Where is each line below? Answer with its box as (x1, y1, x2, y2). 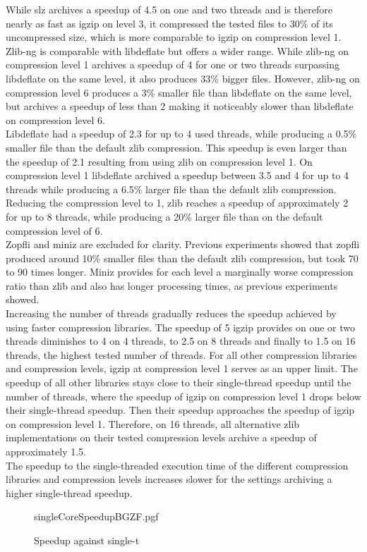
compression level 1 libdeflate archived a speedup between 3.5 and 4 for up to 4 (6, 168, 349, 183)
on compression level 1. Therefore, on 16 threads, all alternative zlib (6, 416, 300, 431)
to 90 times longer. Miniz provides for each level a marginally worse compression (6, 264, 354, 279)
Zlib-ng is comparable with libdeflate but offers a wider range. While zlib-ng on (6, 43, 349, 58)
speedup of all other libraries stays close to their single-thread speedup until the (6, 375, 351, 390)
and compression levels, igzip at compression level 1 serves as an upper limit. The (6, 361, 358, 376)
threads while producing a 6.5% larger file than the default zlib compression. (6, 181, 337, 196)
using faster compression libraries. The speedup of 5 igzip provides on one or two (6, 319, 356, 334)
